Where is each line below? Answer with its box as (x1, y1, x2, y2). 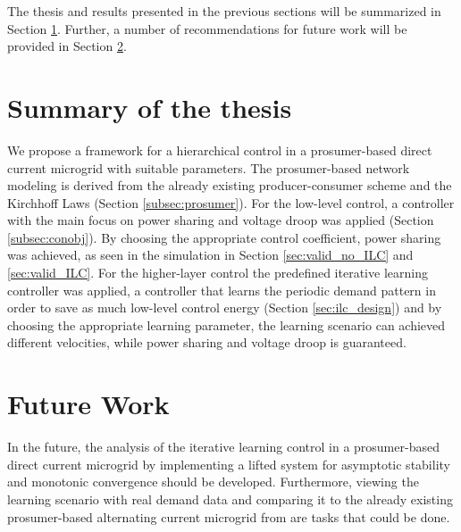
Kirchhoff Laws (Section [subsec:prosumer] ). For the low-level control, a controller (7, 193, 455, 212)
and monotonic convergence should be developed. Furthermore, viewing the (7, 472, 419, 491)
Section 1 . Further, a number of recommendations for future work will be (7, 19, 407, 37)
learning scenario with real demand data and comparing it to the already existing (7, 489, 453, 508)
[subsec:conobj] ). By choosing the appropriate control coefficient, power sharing (7, 228, 441, 246)
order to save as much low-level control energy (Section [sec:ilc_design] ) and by (7, 298, 442, 317)
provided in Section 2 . (7, 37, 127, 55)
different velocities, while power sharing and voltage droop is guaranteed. (7, 333, 407, 352)
